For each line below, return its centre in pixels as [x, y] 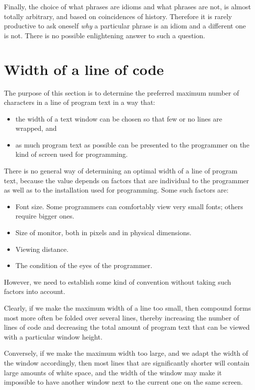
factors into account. [35, 291]
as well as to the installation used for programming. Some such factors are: [116, 190]
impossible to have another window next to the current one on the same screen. [123, 382]
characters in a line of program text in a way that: [80, 102]
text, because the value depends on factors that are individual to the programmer [127, 180]
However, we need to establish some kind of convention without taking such [118, 281]
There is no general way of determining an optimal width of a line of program [121, 171]
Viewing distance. [42, 249]
